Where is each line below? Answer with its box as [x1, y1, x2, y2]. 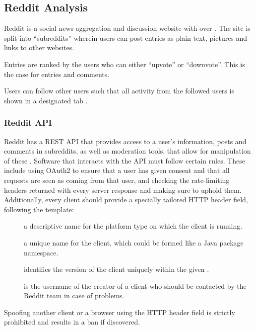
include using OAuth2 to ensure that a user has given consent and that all [4, 165, 230, 175]
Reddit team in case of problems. [24, 290, 125, 301]
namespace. [24, 247, 59, 257]
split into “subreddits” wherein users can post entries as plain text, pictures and [4, 32, 248, 43]
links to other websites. [4, 42, 74, 53]
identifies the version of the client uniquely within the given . [24, 264, 209, 274]
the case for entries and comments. [4, 69, 110, 79]
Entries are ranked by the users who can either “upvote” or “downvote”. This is [4, 59, 245, 69]
